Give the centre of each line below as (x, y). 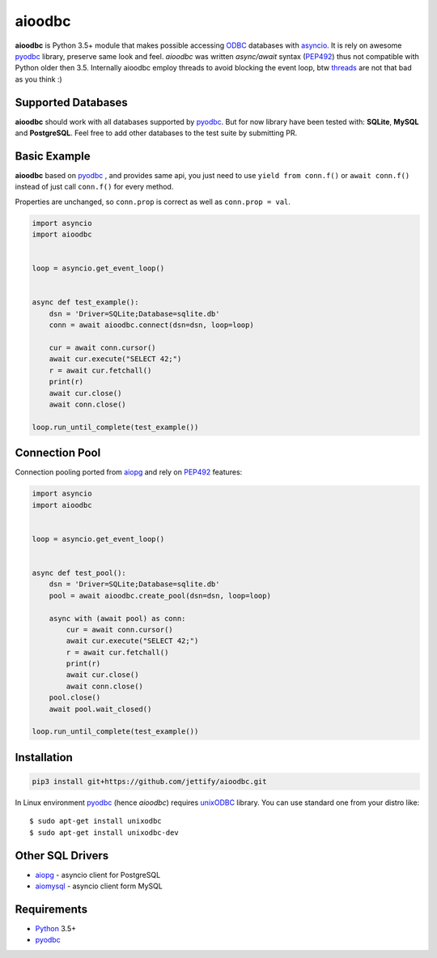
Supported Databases (72, 102)
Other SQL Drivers (62, 856)
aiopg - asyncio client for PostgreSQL (98, 875)
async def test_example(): (85, 302)
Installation (44, 757)
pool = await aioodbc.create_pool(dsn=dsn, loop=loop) (160, 596)
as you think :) (38, 79)
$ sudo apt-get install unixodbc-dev (104, 832)
